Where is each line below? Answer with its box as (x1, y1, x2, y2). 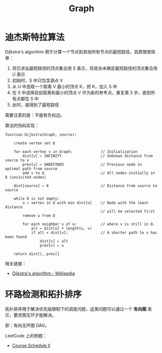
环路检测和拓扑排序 (5, 289, 82, 300)
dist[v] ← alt (39, 239, 68, 243)
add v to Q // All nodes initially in (22, 170, 155, 175)
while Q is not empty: (14, 196, 60, 201)
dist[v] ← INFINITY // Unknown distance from (22, 153, 153, 158)
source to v (5, 158, 29, 163)
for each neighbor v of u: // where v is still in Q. (22, 222, 155, 226)
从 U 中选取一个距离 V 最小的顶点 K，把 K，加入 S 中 (12, 83, 117, 89)
